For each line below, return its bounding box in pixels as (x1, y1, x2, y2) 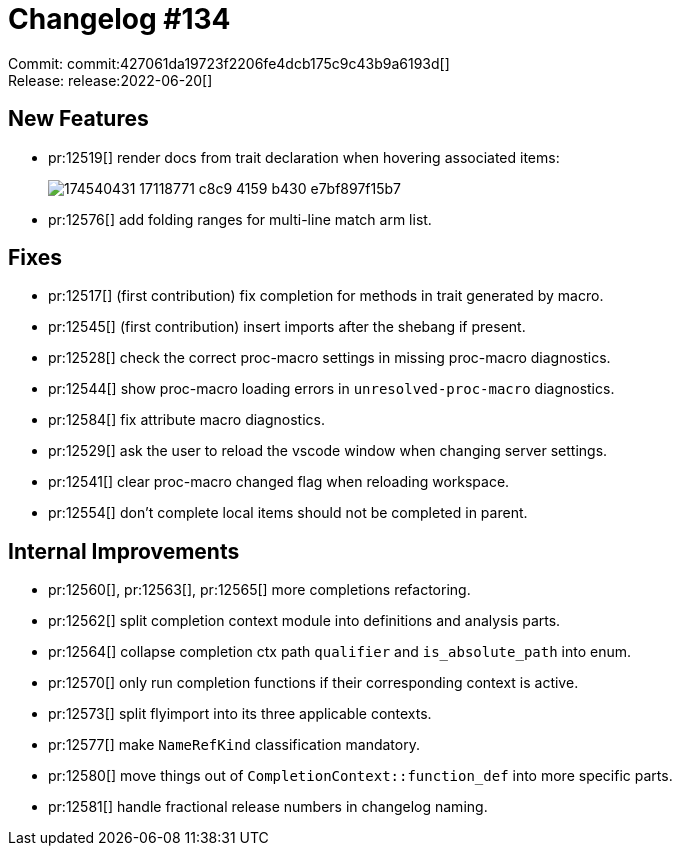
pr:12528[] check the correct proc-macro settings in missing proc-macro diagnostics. (48, 349, 611, 367)
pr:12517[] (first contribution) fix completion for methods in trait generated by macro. (48, 287, 604, 305)
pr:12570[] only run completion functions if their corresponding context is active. (48, 674, 579, 692)
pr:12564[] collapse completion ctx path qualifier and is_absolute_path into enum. (48, 643, 631, 661)
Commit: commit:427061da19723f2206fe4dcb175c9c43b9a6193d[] (8, 54, 450, 72)
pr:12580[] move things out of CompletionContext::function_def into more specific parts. (48, 767, 673, 785)
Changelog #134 (8, 2, 231, 36)
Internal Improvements (8, 538, 240, 564)
